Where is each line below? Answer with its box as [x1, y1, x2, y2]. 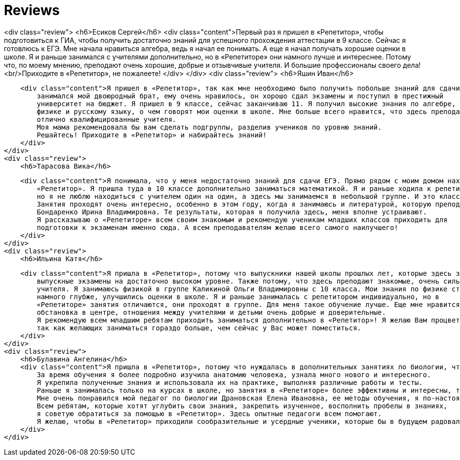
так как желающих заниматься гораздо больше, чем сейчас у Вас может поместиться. [37, 324, 362, 332]
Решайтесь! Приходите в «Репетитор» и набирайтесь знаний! [37, 131, 267, 139]
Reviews [4, 2, 60, 19]
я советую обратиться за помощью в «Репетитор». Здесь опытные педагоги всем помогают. [37, 409, 382, 418]
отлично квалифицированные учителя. [37, 115, 177, 123]
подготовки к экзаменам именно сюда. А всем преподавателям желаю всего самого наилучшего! [37, 223, 399, 231]
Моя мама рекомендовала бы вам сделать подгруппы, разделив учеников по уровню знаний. [37, 123, 382, 131]
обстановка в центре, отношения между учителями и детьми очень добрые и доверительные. [37, 308, 386, 316]
